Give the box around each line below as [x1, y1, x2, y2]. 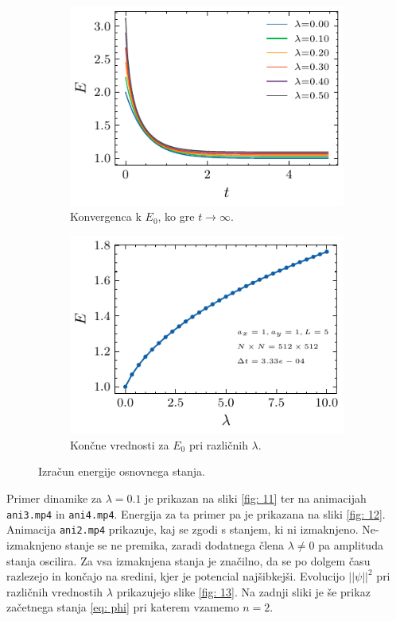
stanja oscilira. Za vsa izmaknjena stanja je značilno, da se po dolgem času [6, 552, 371, 569]
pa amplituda [318, 536, 383, 553]
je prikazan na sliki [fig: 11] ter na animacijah [145, 490, 367, 506]
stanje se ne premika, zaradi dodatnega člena [64, 536, 285, 553]
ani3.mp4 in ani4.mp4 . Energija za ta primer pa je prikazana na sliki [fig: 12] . [6, 505, 386, 522]
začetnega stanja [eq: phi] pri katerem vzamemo [6, 599, 239, 615]
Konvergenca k [70, 208, 142, 225]
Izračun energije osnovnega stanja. [38, 463, 205, 480]
